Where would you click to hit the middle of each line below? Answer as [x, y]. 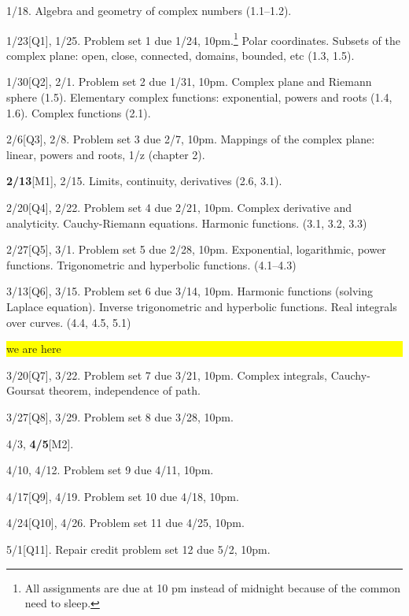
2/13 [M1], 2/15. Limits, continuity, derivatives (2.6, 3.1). [144, 181]
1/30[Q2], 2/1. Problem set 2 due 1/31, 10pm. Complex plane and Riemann [189, 82]
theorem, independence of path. [124, 390]
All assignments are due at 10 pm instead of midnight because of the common [212, 587]
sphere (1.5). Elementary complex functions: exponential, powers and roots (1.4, [199, 97]
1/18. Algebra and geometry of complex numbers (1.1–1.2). [149, 10]
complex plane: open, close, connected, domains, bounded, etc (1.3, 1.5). [181, 55]
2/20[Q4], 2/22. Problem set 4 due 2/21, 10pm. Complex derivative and [179, 207]
